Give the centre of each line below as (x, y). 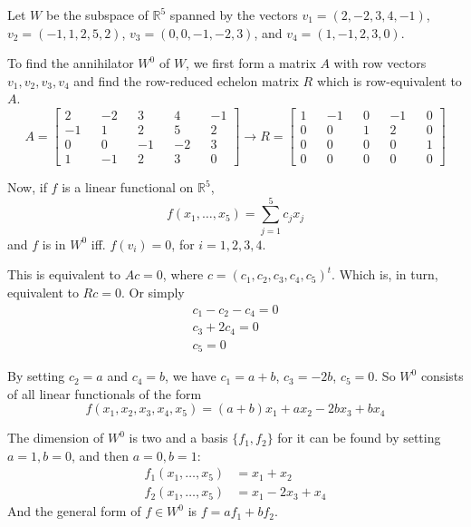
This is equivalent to (64, 274)
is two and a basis (178, 438)
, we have (191, 376)
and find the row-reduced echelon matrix (186, 80)
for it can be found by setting (359, 438)
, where (183, 274)
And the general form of (74, 511)
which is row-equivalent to (389, 80)
